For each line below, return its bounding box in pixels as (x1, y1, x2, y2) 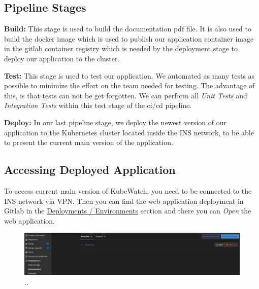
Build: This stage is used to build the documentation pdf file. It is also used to (4, 23, 251, 34)
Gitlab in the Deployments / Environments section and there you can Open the (4, 205, 251, 216)
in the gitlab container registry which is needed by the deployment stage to (4, 43, 238, 54)
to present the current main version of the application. (4, 137, 173, 148)
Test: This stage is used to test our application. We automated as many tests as (4, 70, 255, 81)
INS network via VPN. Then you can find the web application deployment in (4, 195, 244, 206)
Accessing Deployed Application (4, 162, 176, 177)
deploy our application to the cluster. (4, 53, 120, 63)
